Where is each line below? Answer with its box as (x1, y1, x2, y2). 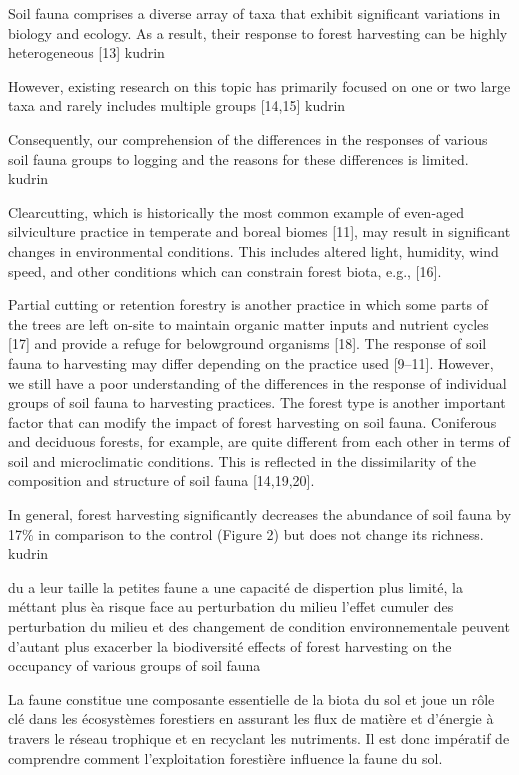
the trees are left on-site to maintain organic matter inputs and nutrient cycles (8, 313, 489, 334)
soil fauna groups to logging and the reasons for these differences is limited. (8, 148, 469, 169)
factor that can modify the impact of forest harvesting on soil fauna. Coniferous (8, 411, 497, 432)
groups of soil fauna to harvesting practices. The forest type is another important (8, 392, 506, 413)
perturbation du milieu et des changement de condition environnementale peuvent (8, 616, 510, 637)
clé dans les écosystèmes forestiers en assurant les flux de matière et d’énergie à (8, 708, 494, 729)
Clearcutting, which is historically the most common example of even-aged (8, 201, 465, 222)
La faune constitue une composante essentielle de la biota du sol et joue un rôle (8, 688, 495, 709)
